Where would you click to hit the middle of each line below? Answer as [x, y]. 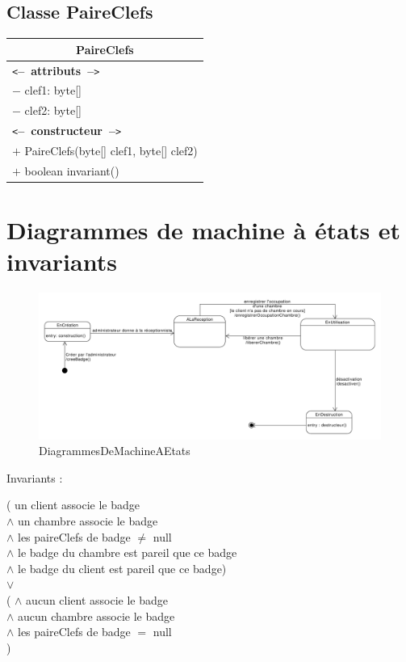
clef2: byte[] [53, 110]
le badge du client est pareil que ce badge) [122, 568]
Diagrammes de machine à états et [204, 230]
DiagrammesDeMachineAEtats [115, 451]
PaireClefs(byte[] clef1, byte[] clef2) [111, 151]
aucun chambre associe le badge [96, 616]
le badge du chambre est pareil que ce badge [128, 552]
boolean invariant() [72, 170]
